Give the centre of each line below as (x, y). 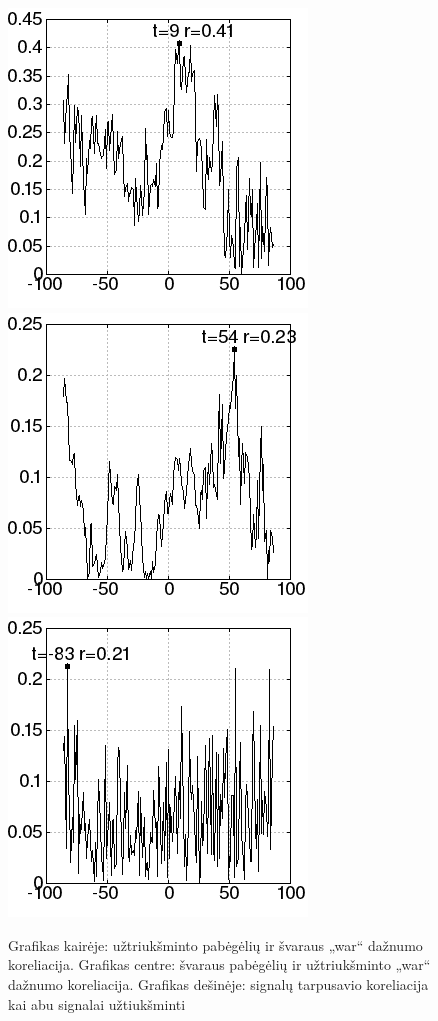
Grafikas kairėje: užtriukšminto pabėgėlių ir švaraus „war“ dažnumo (215, 944)
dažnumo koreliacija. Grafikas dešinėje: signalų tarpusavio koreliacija (218, 983)
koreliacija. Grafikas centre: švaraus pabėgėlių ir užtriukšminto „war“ (219, 964)
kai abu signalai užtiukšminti (97, 1003)
